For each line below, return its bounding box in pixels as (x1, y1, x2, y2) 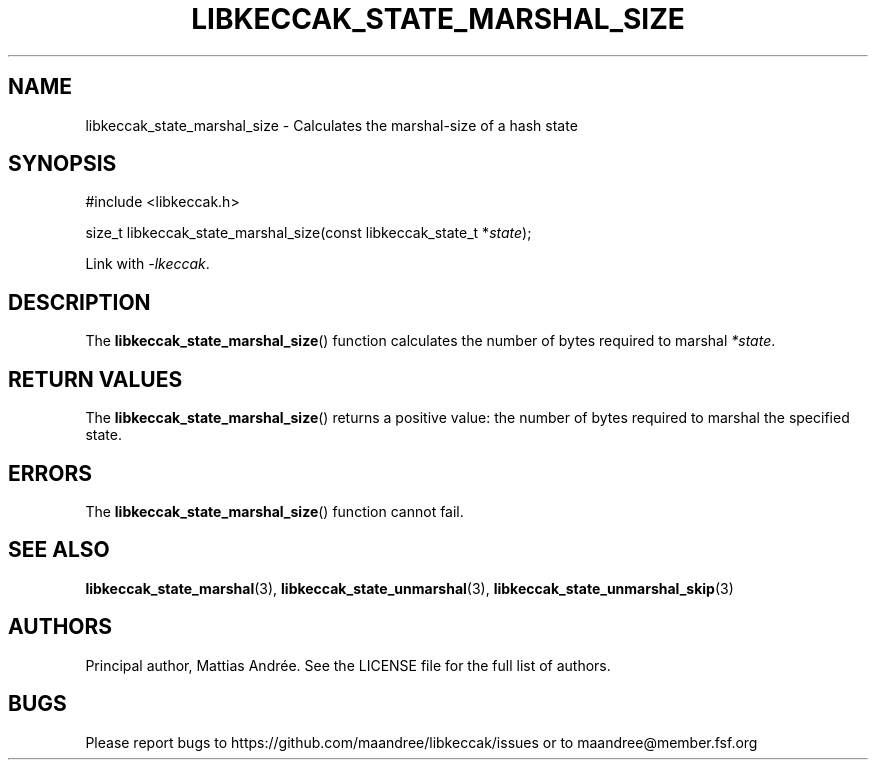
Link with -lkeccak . (85, 255, 210, 273)
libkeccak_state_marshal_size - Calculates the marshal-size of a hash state (85, 116, 578, 134)
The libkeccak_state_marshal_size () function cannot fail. (85, 502, 464, 520)
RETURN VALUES (8, 366, 183, 392)
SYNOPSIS (8, 151, 117, 177)
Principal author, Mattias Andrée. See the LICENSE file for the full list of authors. (85, 656, 611, 674)
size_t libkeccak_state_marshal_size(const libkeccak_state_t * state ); (85, 224, 532, 242)
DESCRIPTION (8, 289, 151, 315)
